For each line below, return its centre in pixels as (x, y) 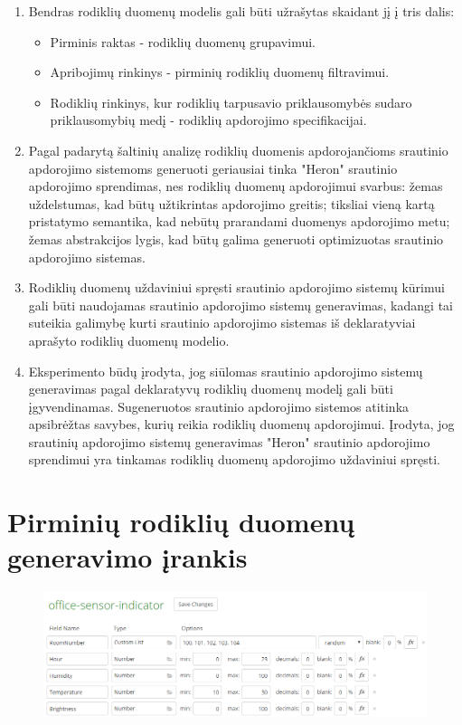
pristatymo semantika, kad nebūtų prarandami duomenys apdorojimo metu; (239, 221)
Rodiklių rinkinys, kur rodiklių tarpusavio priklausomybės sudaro (231, 102)
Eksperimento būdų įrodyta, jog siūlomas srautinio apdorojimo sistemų (226, 371)
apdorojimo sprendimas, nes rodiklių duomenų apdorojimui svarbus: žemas (236, 186)
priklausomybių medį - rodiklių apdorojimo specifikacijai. (208, 120)
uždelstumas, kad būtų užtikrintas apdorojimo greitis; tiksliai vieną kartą (231, 203)
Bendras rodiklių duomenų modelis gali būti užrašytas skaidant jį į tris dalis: (241, 11)
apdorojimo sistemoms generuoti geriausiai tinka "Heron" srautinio (213, 168)
